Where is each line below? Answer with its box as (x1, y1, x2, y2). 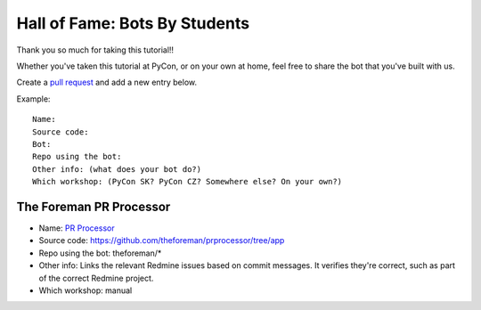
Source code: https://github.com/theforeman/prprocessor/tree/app (38, 235, 285, 246)
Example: (16, 94, 51, 104)
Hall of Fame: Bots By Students (16, 13, 249, 33)
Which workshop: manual (38, 285, 133, 296)
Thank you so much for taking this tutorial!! (16, 45, 174, 55)
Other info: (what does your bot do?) (32, 164, 202, 174)
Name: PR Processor (38, 223, 115, 233)
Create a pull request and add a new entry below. (16, 77, 198, 88)
